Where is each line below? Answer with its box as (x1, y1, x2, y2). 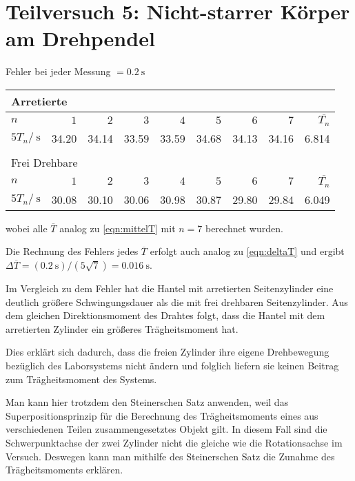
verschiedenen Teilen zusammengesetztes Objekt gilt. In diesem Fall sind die (6, 422, 327, 436)
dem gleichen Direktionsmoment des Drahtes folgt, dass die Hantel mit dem (6, 308, 325, 323)
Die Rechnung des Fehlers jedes (6, 244, 139, 258)
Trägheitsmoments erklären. (6, 462, 123, 477)
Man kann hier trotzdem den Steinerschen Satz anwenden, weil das (6, 395, 289, 409)
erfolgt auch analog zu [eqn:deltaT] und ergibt (150, 244, 345, 258)
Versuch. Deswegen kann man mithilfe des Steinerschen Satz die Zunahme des (6, 449, 335, 463)
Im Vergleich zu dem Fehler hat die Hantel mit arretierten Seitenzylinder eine (6, 281, 334, 296)
